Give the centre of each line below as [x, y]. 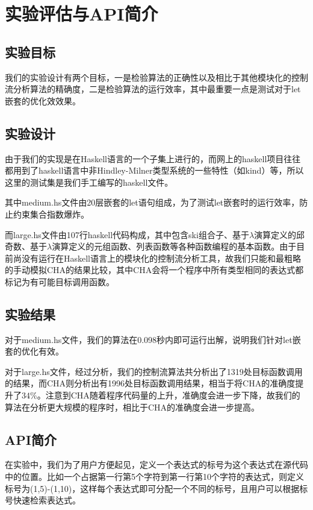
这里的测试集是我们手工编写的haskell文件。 [89, 182]
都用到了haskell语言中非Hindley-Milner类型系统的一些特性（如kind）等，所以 [154, 170]
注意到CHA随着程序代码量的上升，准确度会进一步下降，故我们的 [173, 395]
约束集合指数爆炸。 [51, 214]
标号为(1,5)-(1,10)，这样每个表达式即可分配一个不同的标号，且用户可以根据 [152, 488]
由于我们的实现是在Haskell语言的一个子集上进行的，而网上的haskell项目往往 [153, 158]
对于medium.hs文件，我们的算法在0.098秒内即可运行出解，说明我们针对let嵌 [153, 339]
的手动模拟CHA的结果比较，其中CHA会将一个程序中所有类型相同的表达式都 [154, 270]
